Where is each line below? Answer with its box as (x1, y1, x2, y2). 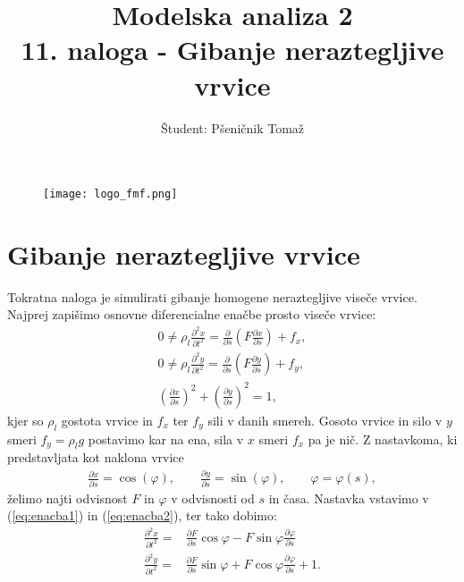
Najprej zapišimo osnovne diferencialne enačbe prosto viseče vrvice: (7, 305, 376, 324)
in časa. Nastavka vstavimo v (268, 488, 429, 507)
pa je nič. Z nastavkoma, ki (308, 429, 458, 448)
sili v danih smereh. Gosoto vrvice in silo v (207, 410, 443, 429)
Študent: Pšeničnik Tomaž (160, 118, 305, 137)
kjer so (7, 410, 44, 429)
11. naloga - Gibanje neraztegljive (21, 31, 444, 68)
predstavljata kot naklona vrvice (7, 448, 184, 467)
